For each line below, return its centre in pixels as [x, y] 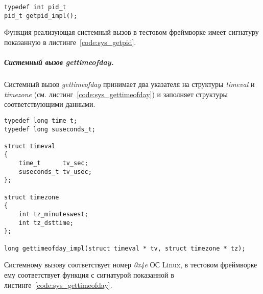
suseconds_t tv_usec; [55, 172]
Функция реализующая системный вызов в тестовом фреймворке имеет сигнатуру [131, 32]
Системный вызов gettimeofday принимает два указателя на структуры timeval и [129, 84]
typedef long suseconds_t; [50, 129]
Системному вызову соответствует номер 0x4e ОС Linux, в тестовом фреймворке [131, 265]
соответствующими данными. [50, 104]
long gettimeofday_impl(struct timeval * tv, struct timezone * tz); [125, 248]
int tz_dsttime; [46, 223]
